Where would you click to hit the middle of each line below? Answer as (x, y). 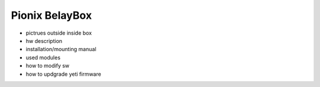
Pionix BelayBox (51, 15)
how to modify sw (48, 66)
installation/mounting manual (61, 49)
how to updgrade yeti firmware (63, 74)
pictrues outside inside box (59, 33)
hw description (44, 41)
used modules (43, 57)
